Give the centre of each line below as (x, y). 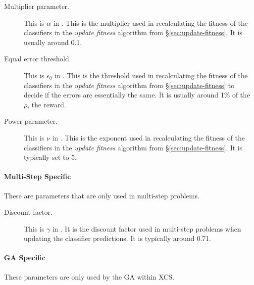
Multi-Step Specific (38, 176)
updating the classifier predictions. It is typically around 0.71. (118, 238)
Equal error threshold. (38, 59)
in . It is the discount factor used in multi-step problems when (147, 228)
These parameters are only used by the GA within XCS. (89, 276)
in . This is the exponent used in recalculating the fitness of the (149, 137)
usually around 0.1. (53, 42)
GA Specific (25, 258)
